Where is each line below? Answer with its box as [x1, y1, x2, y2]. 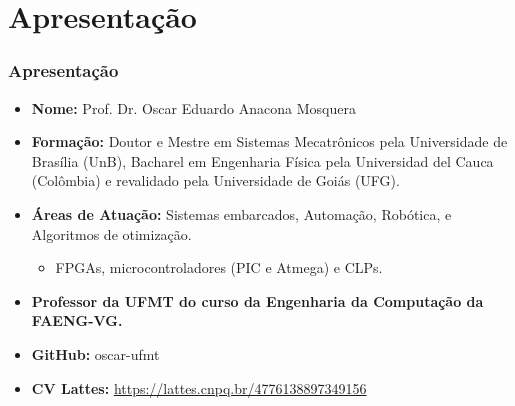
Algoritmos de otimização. [31, 223, 192, 244]
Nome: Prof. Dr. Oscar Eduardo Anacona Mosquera [31, 97, 356, 118]
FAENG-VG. [31, 310, 123, 331]
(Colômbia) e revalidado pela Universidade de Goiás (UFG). [31, 170, 400, 191]
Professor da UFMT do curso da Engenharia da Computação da [31, 290, 484, 311]
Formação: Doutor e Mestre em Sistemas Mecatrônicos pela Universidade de [31, 131, 508, 152]
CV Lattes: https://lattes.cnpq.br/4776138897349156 [31, 377, 367, 398]
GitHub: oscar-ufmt [31, 343, 160, 364]
